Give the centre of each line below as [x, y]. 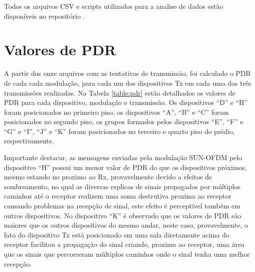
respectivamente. [29, 141]
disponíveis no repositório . [45, 16]
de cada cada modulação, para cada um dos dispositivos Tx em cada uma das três [128, 83]
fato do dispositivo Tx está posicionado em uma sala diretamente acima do [117, 234]
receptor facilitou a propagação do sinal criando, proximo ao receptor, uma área [124, 244]
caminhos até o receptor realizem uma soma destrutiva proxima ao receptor [118, 196]
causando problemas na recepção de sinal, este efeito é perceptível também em [122, 206]
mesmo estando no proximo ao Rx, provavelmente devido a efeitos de [108, 177]
